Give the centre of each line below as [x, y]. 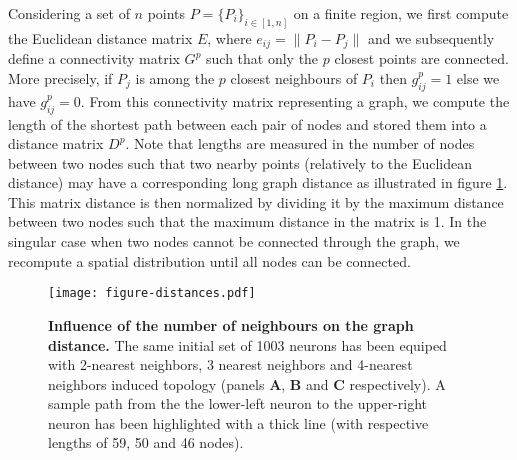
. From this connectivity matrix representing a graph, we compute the [295, 100]
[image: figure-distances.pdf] [152, 293]
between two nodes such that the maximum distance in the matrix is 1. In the [247, 221]
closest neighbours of [294, 77]
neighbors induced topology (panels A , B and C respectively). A [247, 383]
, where [229, 37]
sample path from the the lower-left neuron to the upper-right [238, 403]
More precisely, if [60, 77]
